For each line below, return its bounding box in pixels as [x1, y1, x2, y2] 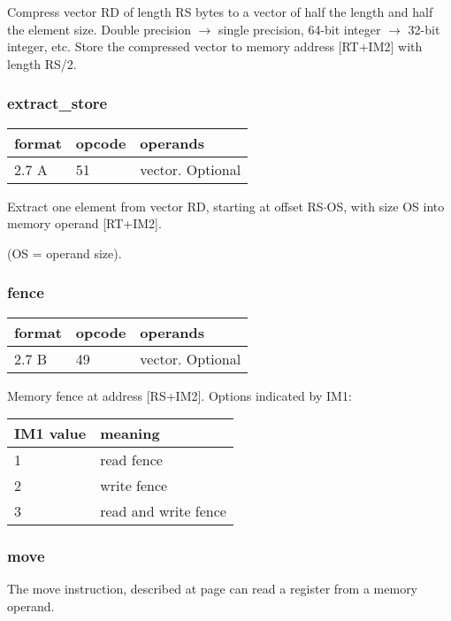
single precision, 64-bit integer [218, 19, 381, 38]
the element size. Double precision [7, 19, 192, 38]
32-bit [408, 19, 440, 38]
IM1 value [14, 423, 87, 444]
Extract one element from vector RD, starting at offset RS [7, 196, 324, 215]
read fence [100, 449, 163, 471]
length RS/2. [7, 54, 77, 73]
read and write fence [100, 501, 226, 522]
